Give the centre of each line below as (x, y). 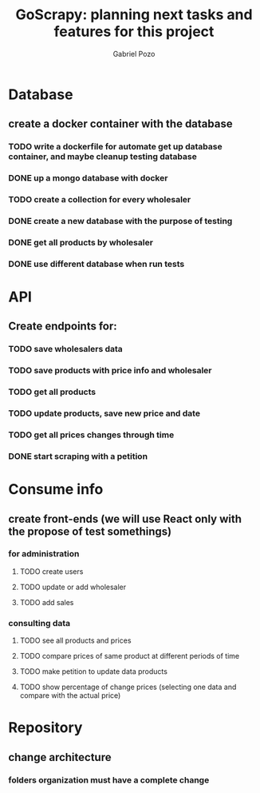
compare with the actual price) (70, 695)
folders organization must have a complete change (109, 779)
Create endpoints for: (63, 327)
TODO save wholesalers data (66, 349)
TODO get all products (52, 392)
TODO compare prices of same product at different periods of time (130, 656)
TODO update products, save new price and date (104, 413)
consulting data (39, 623)
